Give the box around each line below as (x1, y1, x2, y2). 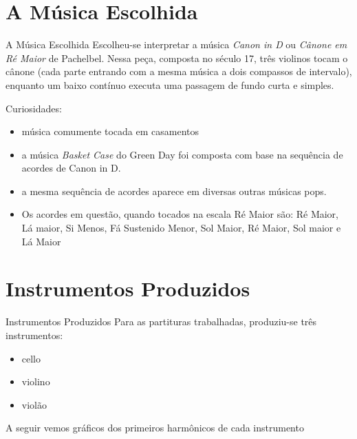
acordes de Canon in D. (21, 161, 121, 175)
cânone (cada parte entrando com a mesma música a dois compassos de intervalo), (6, 64, 352, 79)
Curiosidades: (6, 101, 62, 115)
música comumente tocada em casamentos (21, 124, 199, 139)
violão (21, 397, 47, 411)
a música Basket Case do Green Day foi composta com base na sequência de (21, 147, 343, 161)
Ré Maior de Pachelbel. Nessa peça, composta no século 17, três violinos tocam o (6, 50, 348, 65)
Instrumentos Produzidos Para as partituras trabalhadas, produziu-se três (6, 314, 317, 329)
